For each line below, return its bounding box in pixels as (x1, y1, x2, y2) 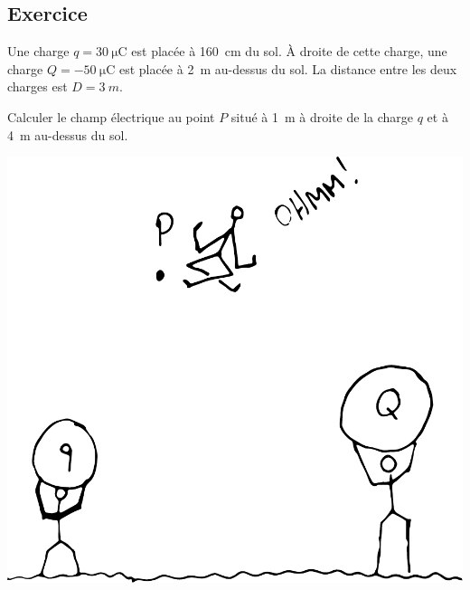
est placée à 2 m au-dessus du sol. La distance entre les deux (118, 59, 457, 78)
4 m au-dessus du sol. (7, 125, 128, 144)
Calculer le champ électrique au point (7, 107, 215, 126)
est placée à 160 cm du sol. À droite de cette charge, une (131, 42, 447, 61)
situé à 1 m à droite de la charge (230, 107, 414, 126)
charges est (7, 77, 68, 96)
